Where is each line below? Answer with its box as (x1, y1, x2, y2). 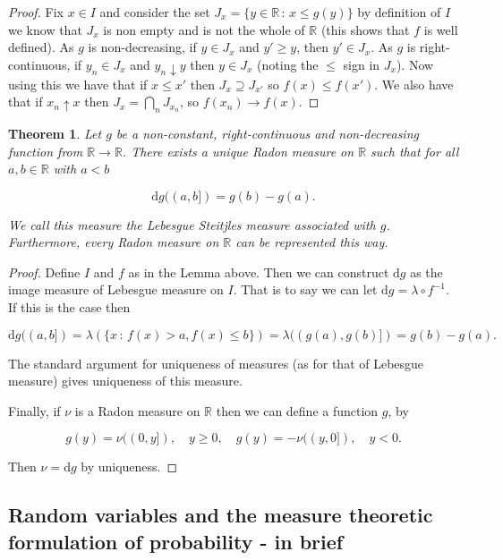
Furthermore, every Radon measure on (8, 233, 219, 251)
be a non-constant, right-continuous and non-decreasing (115, 123, 419, 142)
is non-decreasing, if (88, 38, 197, 56)
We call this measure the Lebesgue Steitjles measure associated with (8, 215, 376, 233)
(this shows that (320, 20, 410, 38)
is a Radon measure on (74, 401, 200, 420)
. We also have (374, 74, 454, 93)
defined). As (8, 38, 74, 56)
